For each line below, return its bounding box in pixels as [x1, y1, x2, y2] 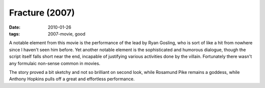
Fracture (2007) [9, 7, 75, 18]
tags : [9, 31, 20, 36]
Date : [9, 24, 21, 30]
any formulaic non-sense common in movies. [9, 60, 101, 66]
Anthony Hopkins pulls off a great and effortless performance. [9, 76, 135, 82]
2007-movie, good [48, 31, 86, 36]
